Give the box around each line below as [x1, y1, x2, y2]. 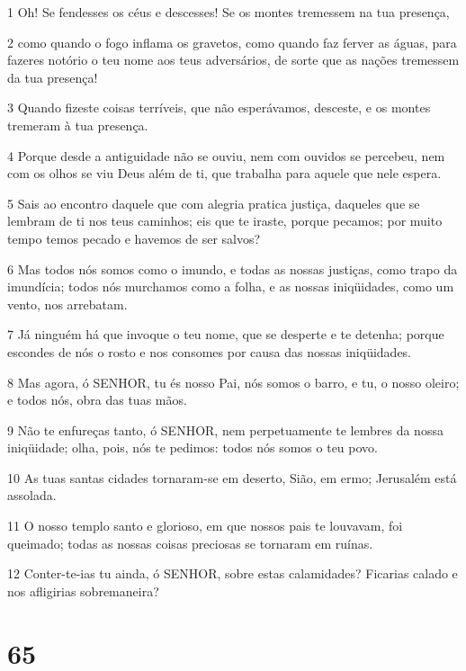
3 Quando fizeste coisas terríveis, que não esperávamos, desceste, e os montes [7, 98, 431, 117]
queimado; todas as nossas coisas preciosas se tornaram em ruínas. [7, 533, 373, 552]
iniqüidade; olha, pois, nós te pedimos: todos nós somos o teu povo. [7, 438, 378, 457]
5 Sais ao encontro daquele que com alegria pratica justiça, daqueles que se [7, 193, 420, 212]
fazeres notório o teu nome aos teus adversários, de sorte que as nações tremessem [7, 50, 460, 69]
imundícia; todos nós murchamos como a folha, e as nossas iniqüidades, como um [7, 277, 454, 296]
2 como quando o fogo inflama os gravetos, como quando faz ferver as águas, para [7, 32, 457, 51]
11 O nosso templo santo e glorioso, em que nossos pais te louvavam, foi [7, 516, 403, 535]
